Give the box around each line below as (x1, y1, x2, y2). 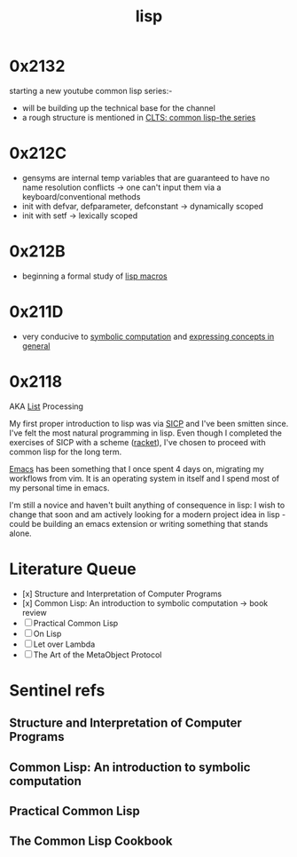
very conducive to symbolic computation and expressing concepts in (21, 331, 275, 342)
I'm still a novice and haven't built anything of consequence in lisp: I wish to (9, 499, 285, 510)
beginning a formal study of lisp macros (21, 271, 168, 281)
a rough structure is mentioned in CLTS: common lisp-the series (21, 112, 256, 122)
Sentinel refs (9, 680, 106, 700)
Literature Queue (9, 559, 137, 578)
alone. (9, 528, 33, 539)
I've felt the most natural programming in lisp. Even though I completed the (9, 428, 282, 438)
